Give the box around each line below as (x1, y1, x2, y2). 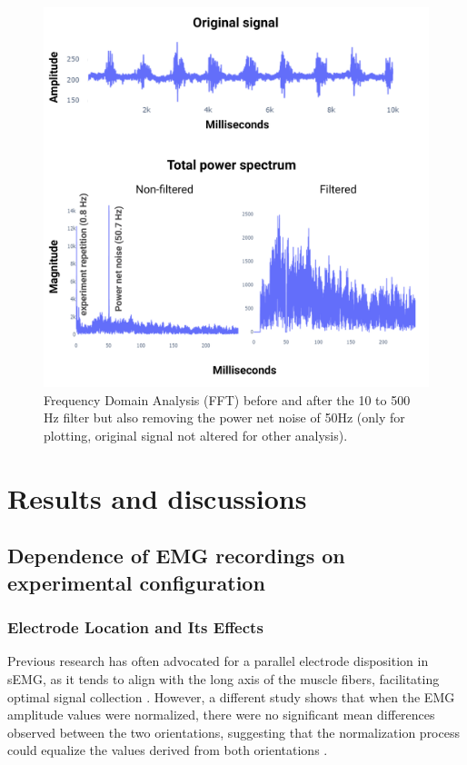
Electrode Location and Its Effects (7, 616, 263, 639)
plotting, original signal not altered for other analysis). (44, 425, 348, 444)
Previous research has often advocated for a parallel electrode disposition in (7, 651, 429, 671)
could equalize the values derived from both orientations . (7, 740, 328, 760)
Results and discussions (7, 479, 307, 516)
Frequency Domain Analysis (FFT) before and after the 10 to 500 (44, 390, 411, 409)
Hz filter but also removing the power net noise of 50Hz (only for (44, 408, 405, 427)
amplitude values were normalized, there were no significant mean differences (7, 705, 435, 724)
